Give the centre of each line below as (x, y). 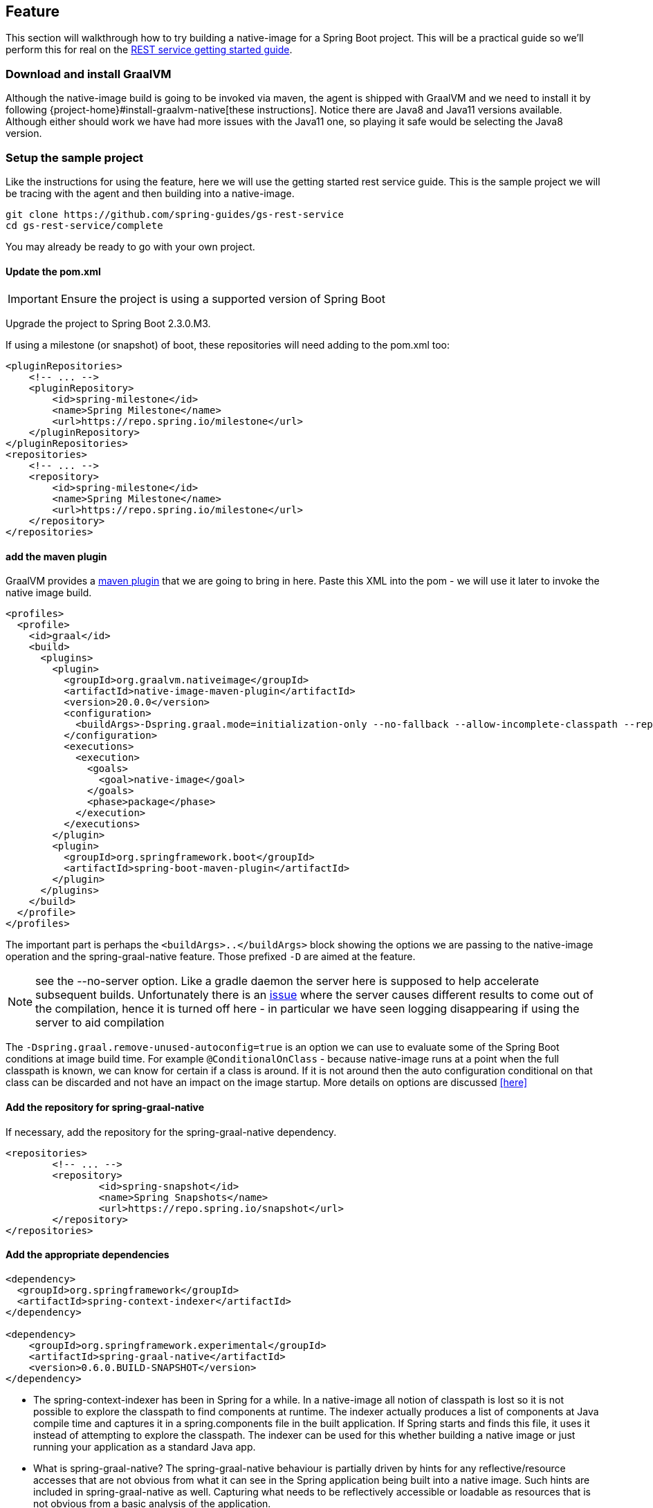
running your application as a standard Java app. (145, 1446)
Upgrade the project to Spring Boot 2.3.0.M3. (108, 324)
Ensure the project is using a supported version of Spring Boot (223, 299)
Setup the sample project (75, 157)
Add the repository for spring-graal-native (105, 1107)
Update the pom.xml (53, 271)
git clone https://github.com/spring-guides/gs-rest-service (175, 214)
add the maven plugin (56, 556)
